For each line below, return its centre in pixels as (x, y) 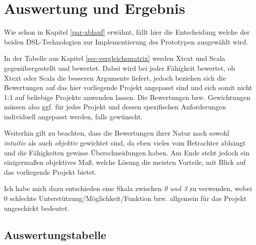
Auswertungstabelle (55, 234)
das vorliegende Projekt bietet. (50, 171)
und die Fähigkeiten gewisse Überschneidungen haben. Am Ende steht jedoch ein (127, 152)
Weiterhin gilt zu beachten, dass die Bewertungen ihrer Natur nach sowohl (117, 133)
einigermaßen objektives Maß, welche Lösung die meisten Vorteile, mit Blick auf (125, 162)
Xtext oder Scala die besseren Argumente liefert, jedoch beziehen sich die (115, 77)
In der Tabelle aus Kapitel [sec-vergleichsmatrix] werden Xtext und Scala (115, 58)
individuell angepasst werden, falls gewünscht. (73, 116)
